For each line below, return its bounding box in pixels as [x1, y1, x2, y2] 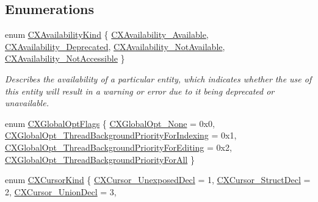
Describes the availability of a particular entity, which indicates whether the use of [5, 72, 312, 85]
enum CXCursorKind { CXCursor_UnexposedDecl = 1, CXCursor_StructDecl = [5, 173, 311, 186]
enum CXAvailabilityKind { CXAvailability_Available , [5, 28, 209, 41]
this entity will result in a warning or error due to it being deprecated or [5, 84, 275, 97]
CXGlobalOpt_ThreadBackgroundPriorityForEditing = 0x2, [5, 140, 232, 153]
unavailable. [5, 96, 49, 109]
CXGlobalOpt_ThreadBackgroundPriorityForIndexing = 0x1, [5, 129, 237, 142]
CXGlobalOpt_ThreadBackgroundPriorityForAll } [5, 153, 195, 165]
